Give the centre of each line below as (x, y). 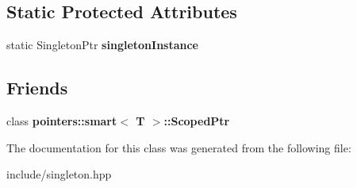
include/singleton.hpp (59, 174)
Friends (37, 88)
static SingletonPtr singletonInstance (102, 45)
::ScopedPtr (197, 121)
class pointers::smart (62, 121)
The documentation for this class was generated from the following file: (179, 147)
